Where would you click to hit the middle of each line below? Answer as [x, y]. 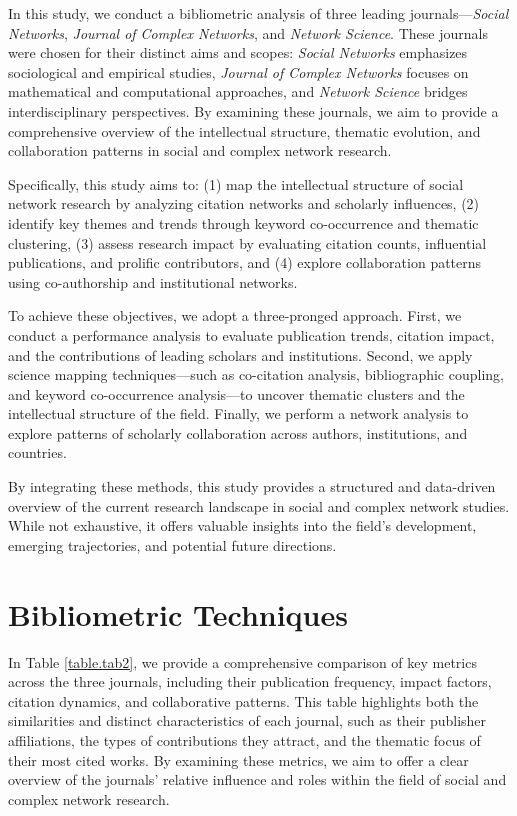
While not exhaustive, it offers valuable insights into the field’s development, [242, 525]
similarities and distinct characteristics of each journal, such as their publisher [247, 720]
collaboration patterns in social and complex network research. [200, 150]
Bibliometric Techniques [178, 613]
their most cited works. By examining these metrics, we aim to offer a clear [238, 759]
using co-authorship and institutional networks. [153, 281]
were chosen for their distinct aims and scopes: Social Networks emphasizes [238, 52]
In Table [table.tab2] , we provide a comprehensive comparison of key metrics [242, 661]
